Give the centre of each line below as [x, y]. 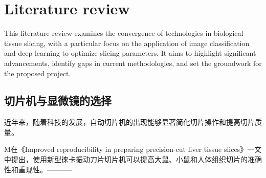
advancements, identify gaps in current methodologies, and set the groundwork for [133, 63]
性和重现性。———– [38, 169]
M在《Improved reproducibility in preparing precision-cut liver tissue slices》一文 [133, 149]
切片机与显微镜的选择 [58, 101]
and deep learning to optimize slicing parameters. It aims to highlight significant [130, 53]
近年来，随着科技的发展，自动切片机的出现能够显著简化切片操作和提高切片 [129, 122]
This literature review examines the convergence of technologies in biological [124, 33]
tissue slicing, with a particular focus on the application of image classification [127, 43]
